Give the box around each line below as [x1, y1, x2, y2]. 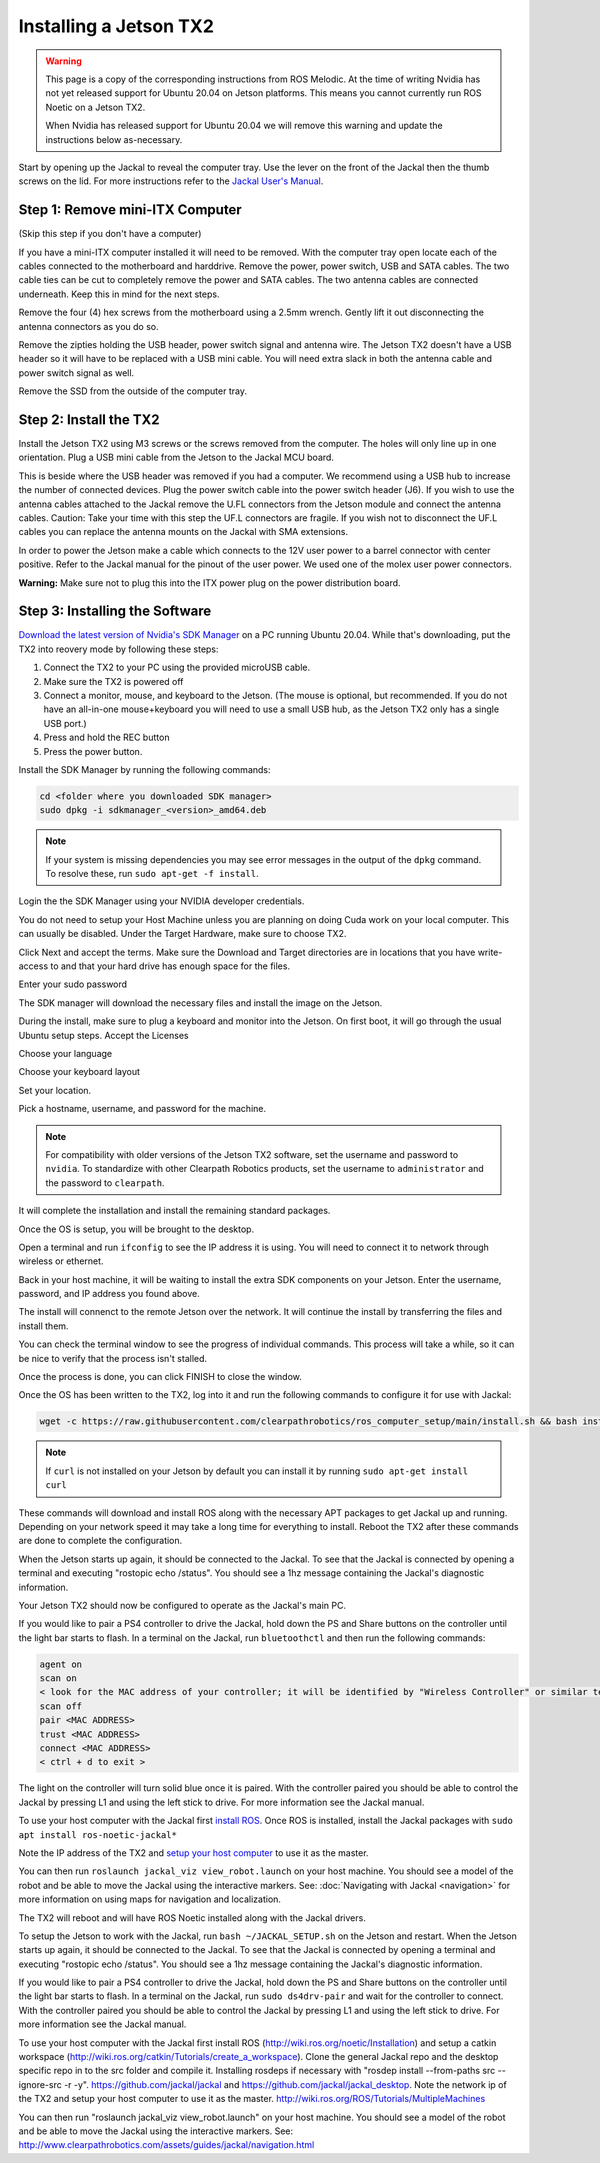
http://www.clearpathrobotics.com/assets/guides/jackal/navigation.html [18, 2139, 315, 2151]
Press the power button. [43, 745, 143, 757]
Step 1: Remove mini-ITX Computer [18, 201, 242, 219]
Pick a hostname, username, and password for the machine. [18, 1103, 267, 1115]
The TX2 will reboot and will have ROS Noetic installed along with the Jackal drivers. [18, 1911, 367, 1924]
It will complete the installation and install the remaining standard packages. [18, 1205, 331, 1217]
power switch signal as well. [18, 366, 135, 379]
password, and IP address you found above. [18, 1288, 200, 1300]
